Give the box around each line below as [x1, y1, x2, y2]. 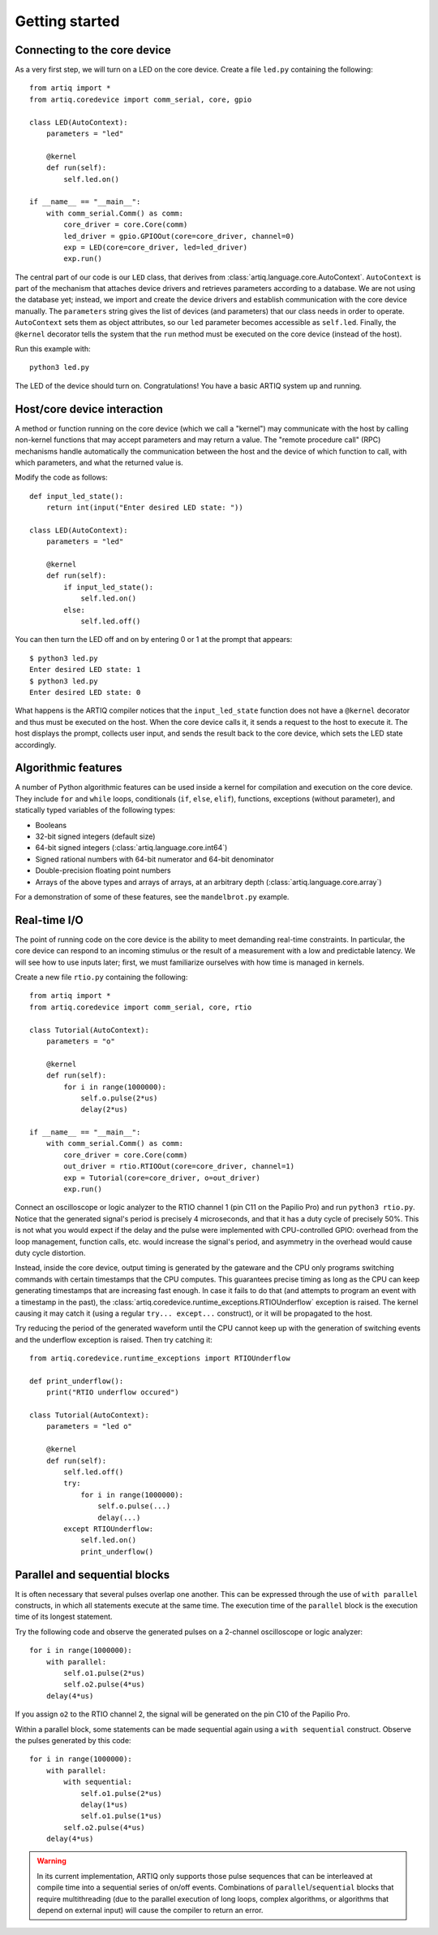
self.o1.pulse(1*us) [80, 1811, 162, 1820]
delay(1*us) [80, 1800, 128, 1809]
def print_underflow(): [29, 1376, 124, 1386]
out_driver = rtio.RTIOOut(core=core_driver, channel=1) [63, 1162, 295, 1171]
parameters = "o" [45, 1036, 115, 1046]
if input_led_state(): [63, 582, 154, 592]
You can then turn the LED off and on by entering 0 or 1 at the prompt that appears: [15, 635, 293, 644]
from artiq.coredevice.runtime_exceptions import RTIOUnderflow [29, 1354, 291, 1363]
